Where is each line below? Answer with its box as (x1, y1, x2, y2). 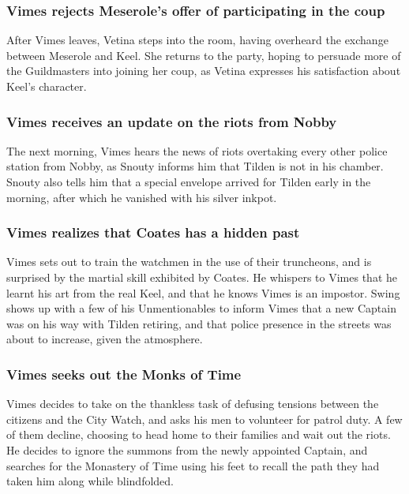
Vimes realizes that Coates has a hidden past (6, 223, 300, 242)
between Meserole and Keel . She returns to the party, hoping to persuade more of (6, 47, 401, 63)
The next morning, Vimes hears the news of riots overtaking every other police (6, 142, 388, 159)
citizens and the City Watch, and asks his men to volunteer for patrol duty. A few (6, 410, 403, 427)
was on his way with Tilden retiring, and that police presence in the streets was (6, 315, 392, 331)
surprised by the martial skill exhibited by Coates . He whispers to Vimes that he (6, 269, 397, 285)
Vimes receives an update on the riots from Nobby (6, 111, 337, 131)
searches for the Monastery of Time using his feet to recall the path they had (6, 457, 380, 473)
